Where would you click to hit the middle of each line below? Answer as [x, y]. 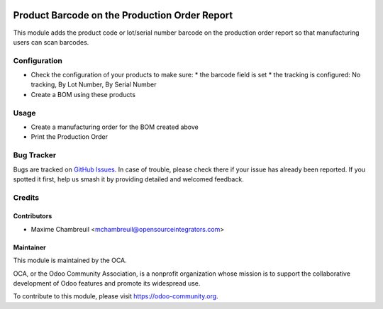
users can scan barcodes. [51, 42]
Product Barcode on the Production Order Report [123, 15]
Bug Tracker [35, 155]
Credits [26, 197]
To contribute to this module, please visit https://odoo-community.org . [116, 296]
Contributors [33, 216]
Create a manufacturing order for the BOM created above [115, 127]
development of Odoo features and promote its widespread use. [107, 283]
